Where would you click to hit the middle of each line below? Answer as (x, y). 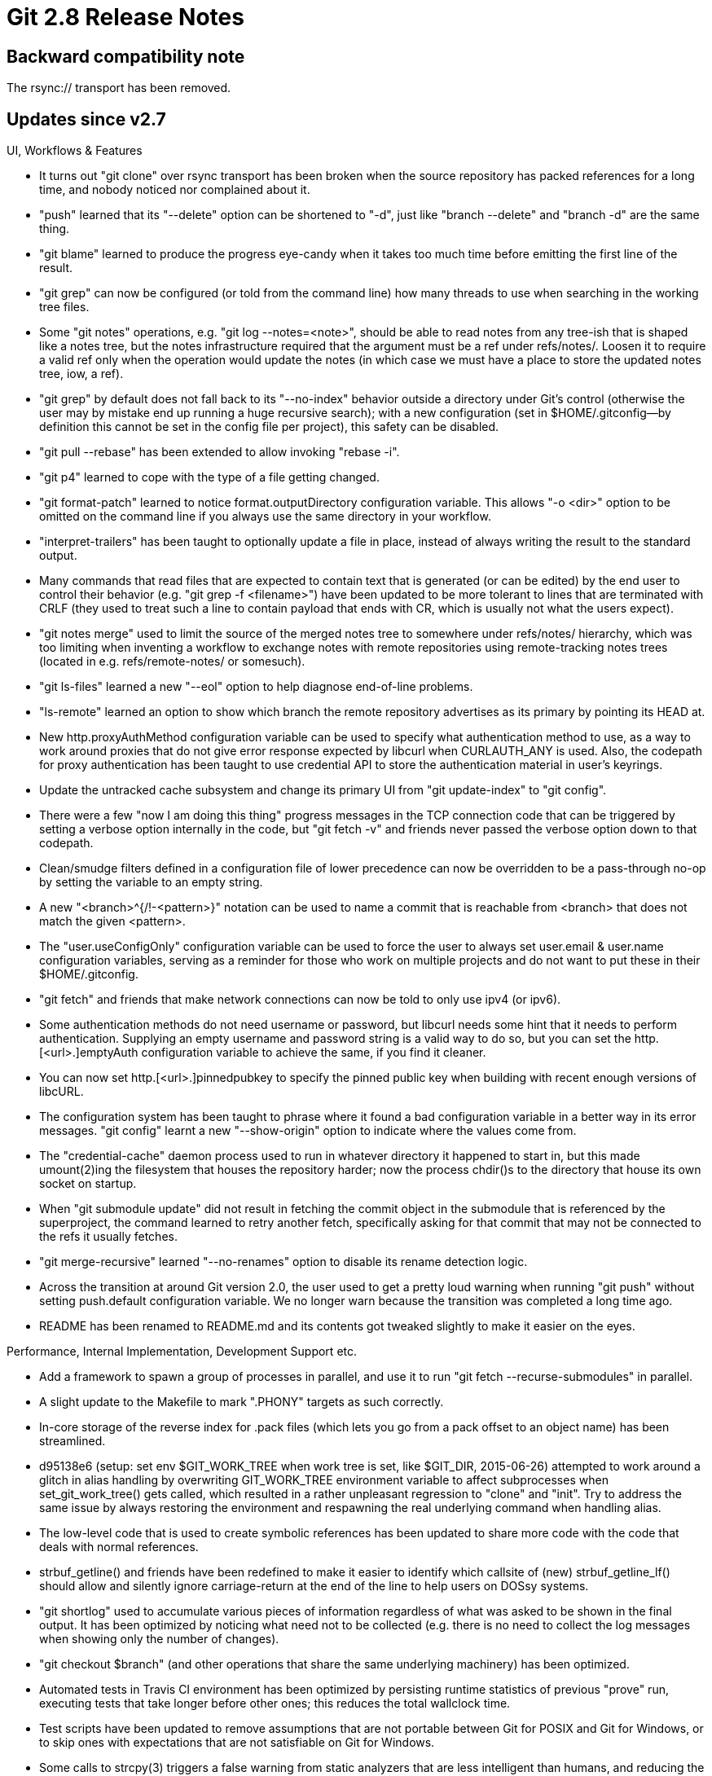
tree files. (64, 307)
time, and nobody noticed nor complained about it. (175, 190)
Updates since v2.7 (86, 119)
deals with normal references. (119, 1547)
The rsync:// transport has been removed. (119, 88)
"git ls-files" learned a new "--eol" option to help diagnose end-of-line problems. (256, 687)
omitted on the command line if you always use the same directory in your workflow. (265, 517)
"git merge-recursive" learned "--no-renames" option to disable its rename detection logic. (283, 1262)
